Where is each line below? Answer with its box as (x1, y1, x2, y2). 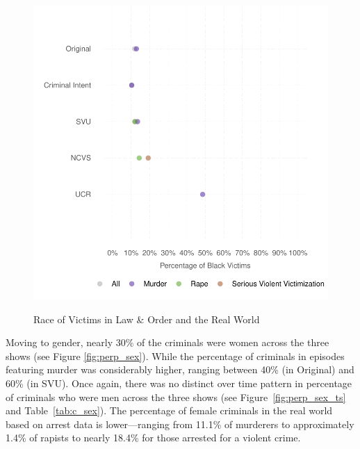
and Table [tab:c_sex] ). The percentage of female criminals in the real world (6, 403, 333, 418)
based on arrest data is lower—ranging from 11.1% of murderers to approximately (6, 416, 354, 431)
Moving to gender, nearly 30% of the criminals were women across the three (6, 335, 329, 350)
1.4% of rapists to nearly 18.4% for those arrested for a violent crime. (6, 430, 301, 445)
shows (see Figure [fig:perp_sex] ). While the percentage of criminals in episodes (6, 348, 345, 363)
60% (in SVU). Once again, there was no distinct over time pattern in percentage (6, 375, 352, 390)
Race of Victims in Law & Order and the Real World (33, 311, 260, 326)
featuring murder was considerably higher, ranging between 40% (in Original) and (6, 362, 354, 377)
